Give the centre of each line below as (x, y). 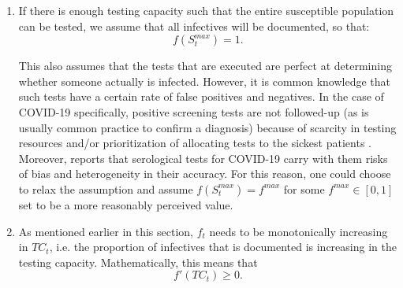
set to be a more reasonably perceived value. (126, 204)
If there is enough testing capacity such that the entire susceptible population (206, 10)
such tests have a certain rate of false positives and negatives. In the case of (201, 96)
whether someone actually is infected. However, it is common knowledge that (204, 81)
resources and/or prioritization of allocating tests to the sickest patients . (195, 143)
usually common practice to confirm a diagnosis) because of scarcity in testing (207, 127)
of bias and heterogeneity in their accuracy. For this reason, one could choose (205, 174)
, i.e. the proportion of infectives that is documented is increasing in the (223, 247)
